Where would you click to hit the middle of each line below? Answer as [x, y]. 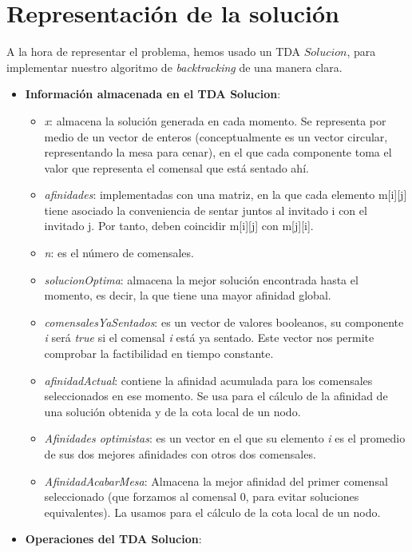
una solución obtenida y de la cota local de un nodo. [172, 411]
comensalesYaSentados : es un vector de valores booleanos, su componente [224, 322]
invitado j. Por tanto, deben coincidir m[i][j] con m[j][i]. [179, 226]
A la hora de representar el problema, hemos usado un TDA [154, 52]
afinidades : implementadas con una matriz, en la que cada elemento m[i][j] [226, 195]
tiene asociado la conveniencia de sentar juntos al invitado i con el [206, 210]
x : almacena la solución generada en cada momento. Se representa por [215, 120]
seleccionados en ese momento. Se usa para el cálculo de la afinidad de [216, 396]
